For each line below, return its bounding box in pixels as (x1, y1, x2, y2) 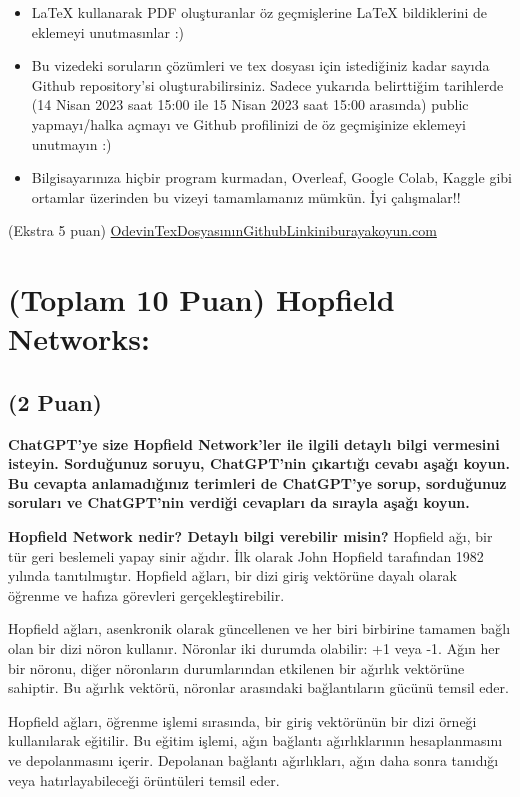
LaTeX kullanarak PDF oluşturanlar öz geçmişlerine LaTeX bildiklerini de (31, 2, 487, 22)
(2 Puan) (8, 386, 102, 417)
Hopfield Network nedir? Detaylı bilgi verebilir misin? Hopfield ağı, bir (8, 526, 493, 547)
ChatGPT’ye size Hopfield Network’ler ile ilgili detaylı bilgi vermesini (8, 433, 500, 454)
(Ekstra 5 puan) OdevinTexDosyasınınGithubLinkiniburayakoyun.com (8, 220, 437, 241)
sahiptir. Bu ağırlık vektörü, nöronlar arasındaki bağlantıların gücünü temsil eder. (8, 677, 509, 698)
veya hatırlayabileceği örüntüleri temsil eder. (8, 769, 280, 790)
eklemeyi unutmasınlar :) (31, 21, 184, 42)
